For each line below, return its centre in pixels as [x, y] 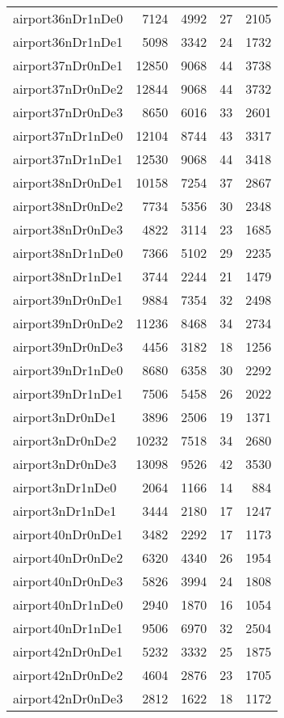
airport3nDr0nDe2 [65, 440]
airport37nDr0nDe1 [68, 65]
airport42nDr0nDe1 [68, 651]
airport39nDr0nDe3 [68, 346]
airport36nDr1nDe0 [68, 18]
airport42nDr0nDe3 [68, 698]
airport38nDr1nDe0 [68, 253]
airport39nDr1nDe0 [68, 370]
